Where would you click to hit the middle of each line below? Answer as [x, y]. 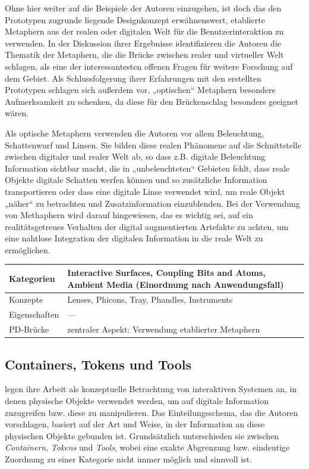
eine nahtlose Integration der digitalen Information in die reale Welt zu [134, 238]
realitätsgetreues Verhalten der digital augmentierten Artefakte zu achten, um [147, 226]
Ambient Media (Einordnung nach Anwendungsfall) [176, 284]
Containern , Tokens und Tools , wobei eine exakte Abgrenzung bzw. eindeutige [147, 447]
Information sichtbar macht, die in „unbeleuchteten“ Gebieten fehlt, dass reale [147, 168]
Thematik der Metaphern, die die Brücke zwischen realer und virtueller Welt [144, 55]
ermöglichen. [28, 249]
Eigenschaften [34, 314]
